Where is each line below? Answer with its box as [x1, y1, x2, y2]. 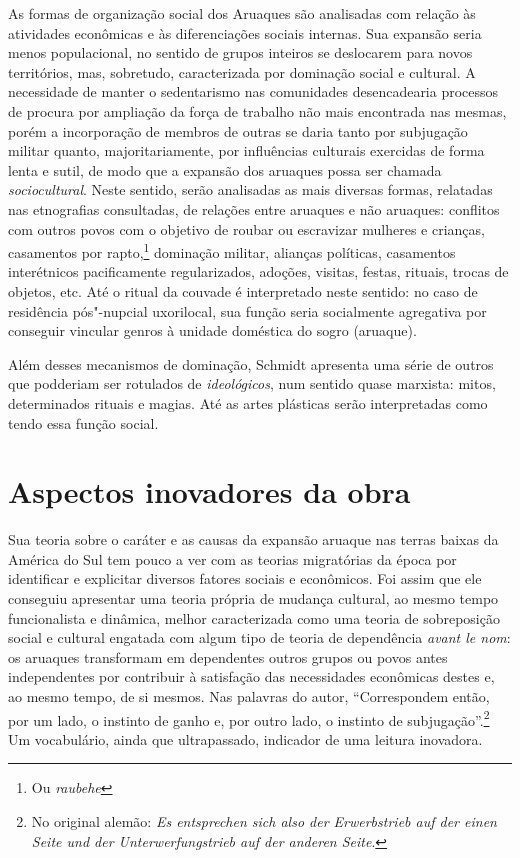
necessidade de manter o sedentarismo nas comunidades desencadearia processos [8, 81, 499, 102]
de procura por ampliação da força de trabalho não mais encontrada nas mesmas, [8, 100, 507, 121]
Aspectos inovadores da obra [8, 471, 411, 512]
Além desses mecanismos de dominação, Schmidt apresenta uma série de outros [8, 353, 494, 374]
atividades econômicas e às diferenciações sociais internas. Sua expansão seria [8, 22, 482, 43]
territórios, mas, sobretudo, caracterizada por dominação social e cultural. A [8, 61, 476, 82]
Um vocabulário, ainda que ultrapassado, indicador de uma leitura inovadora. [8, 728, 483, 749]
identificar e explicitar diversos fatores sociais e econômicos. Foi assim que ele [8, 568, 482, 589]
